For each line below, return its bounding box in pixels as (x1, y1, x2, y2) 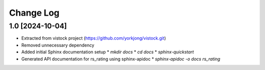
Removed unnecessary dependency (21, 42, 95, 48)
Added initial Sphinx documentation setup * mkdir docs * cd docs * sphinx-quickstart (21, 49, 194, 55)
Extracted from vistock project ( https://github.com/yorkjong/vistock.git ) (21, 35, 166, 41)
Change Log (9, 7, 60, 18)
